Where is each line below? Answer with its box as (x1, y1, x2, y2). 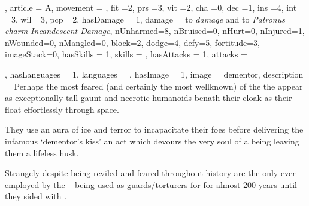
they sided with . (5, 190, 67, 202)
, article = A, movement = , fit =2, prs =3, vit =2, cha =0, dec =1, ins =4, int (5, 1, 297, 13)
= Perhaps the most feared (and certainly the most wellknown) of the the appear (5, 79, 303, 92)
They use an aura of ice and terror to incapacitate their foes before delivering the (5, 123, 304, 136)
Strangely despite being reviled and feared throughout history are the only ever (5, 167, 296, 179)
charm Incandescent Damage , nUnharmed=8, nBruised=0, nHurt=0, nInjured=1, (5, 24, 305, 37)
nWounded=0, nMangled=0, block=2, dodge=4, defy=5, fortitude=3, (5, 36, 260, 48)
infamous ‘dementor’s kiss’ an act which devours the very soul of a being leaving (5, 134, 299, 147)
